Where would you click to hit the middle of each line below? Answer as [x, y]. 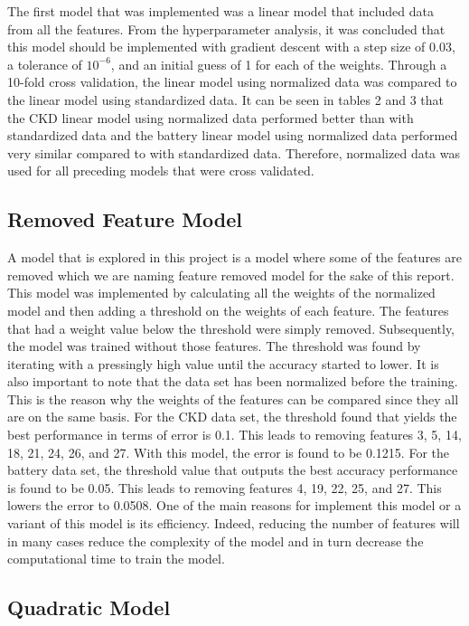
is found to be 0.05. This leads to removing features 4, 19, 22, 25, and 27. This [225, 487]
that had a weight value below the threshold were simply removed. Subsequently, [231, 328]
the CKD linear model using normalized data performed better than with [211, 117]
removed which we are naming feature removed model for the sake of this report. [231, 275]
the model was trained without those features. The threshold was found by [214, 346]
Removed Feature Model [125, 219]
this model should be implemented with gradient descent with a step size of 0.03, [231, 47]
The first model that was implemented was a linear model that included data [221, 11]
